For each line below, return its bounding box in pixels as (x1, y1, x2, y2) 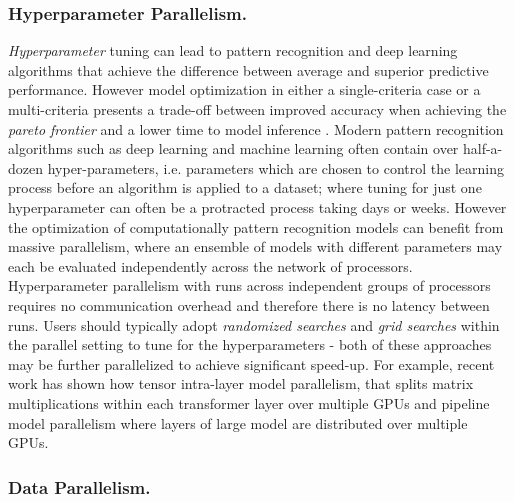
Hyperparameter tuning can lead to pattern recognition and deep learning (8, 40, 458, 61)
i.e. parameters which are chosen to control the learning (163, 157, 504, 178)
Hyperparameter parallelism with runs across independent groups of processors (8, 275, 491, 296)
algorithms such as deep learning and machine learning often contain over (8, 138, 459, 159)
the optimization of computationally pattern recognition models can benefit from (8, 216, 504, 237)
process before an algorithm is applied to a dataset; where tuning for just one (8, 177, 482, 198)
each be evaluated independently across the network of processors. (8, 255, 413, 276)
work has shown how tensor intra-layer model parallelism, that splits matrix (8, 373, 474, 394)
